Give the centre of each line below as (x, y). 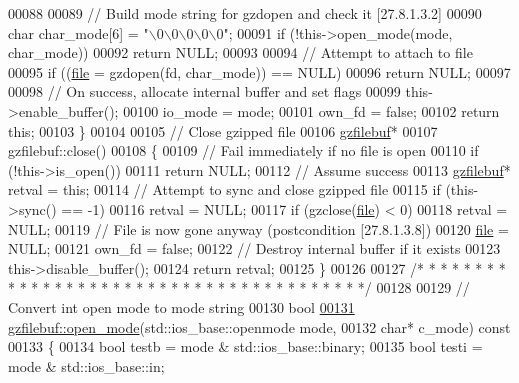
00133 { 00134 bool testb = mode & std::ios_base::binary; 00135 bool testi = (245, 346)
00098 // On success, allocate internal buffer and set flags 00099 (204, 91)
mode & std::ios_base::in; (86, 365)
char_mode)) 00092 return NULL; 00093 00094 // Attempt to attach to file (240, 52)
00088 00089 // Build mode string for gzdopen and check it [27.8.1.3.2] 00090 (245, 13)
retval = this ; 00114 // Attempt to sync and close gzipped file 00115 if (224, 189)
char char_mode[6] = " (78, 32)
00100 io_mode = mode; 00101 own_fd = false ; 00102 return (311, 110)
